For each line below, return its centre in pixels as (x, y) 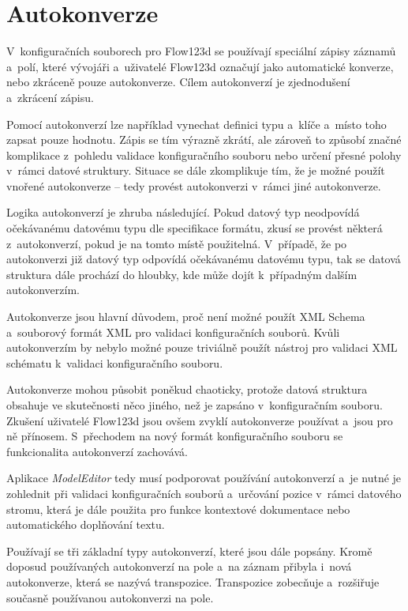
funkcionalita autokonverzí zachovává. (97, 451)
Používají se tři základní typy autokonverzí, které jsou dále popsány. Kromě (189, 551)
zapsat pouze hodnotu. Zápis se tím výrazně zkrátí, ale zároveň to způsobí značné (204, 140)
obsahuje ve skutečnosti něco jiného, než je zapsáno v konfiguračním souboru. (195, 405)
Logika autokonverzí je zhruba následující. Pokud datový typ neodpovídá (183, 212)
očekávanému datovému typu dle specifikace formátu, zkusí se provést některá (195, 228)
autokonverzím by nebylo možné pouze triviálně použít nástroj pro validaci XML (202, 347)
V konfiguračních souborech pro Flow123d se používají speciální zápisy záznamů (201, 51)
